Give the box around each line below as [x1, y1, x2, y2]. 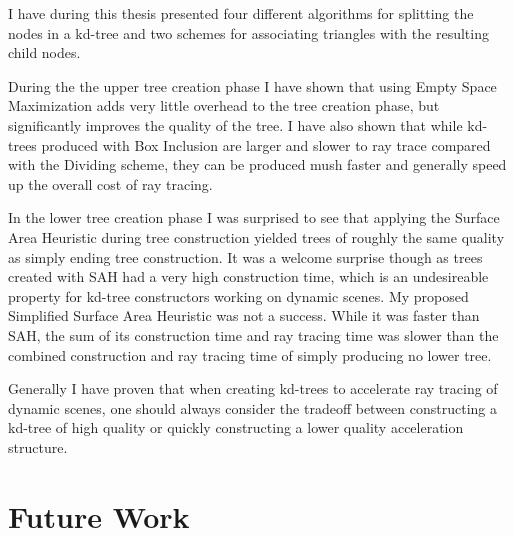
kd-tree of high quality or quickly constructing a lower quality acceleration [8, 417, 464, 438]
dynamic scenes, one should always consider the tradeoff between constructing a [8, 397, 497, 418]
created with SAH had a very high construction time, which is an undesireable [8, 266, 489, 287]
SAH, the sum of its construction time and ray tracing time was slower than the [8, 324, 499, 345]
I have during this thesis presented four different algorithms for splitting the [8, 3, 474, 23]
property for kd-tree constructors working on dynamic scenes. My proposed [8, 285, 469, 306]
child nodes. [8, 42, 81, 63]
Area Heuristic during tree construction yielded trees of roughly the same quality [8, 226, 505, 247]
